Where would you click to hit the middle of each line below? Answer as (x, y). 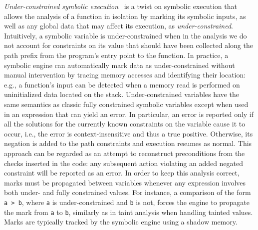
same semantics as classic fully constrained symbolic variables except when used (126, 104)
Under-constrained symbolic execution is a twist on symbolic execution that (121, 6)
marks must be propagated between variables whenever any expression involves (125, 182)
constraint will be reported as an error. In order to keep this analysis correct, (122, 173)
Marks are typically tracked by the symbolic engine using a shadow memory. (121, 222)
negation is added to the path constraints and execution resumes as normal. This (128, 143)
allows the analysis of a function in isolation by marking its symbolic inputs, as (125, 16)
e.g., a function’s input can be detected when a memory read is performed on (122, 84)
